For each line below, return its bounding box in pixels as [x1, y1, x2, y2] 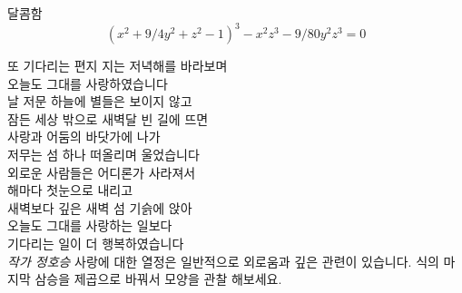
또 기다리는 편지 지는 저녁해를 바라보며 [7, 56, 228, 75]
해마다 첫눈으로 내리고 [7, 181, 133, 200]
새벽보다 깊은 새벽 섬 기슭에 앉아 [7, 198, 192, 217]
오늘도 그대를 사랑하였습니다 [7, 73, 168, 93]
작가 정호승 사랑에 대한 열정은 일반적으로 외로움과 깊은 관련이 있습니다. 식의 [7, 251, 439, 270]
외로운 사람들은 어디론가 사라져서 [7, 162, 196, 181]
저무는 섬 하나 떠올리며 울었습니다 [7, 145, 200, 164]
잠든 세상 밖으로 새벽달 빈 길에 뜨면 [7, 109, 209, 128]
